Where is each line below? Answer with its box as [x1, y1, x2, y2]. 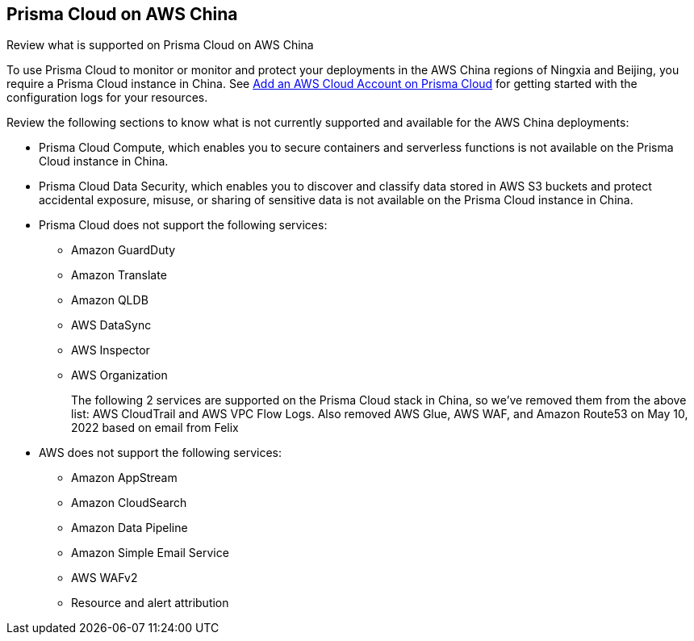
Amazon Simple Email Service [71, 546, 229, 560]
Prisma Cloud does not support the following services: [39, 218, 328, 233]
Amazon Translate [71, 268, 167, 283]
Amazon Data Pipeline [71, 521, 188, 535]
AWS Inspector [71, 343, 150, 358]
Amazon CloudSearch [71, 496, 187, 510]
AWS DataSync [71, 318, 152, 333]
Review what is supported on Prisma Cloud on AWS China [6, 38, 314, 52]
